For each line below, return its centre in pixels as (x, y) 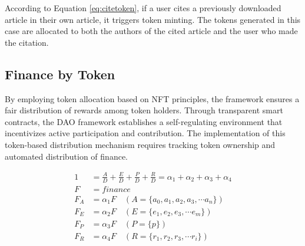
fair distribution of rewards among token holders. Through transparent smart (144, 110)
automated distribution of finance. (66, 156)
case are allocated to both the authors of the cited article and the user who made (151, 31)
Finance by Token (60, 74)
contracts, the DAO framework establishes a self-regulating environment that (144, 121)
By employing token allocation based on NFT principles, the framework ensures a (152, 98)
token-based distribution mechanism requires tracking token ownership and (140, 144)
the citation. (27, 42)
